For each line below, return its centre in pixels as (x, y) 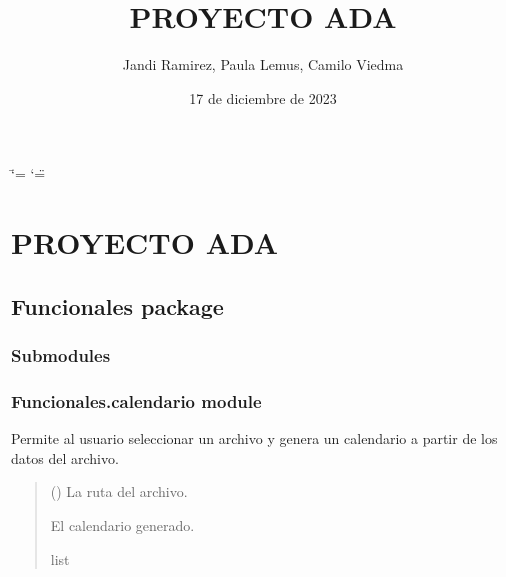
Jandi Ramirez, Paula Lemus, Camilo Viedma (263, 64)
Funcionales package (117, 305)
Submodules (61, 354)
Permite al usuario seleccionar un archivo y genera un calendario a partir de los (254, 438)
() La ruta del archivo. (119, 491)
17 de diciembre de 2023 (263, 97)
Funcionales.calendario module (136, 400)
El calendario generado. (122, 524)
